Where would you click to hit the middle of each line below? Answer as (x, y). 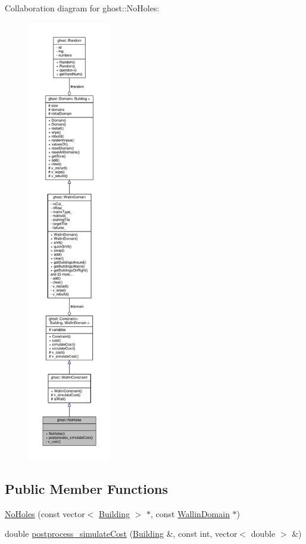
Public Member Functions (86, 488)
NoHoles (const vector (45, 513)
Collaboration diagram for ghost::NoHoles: (82, 8)
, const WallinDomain (190, 513)
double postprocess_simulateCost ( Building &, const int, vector (121, 534)
